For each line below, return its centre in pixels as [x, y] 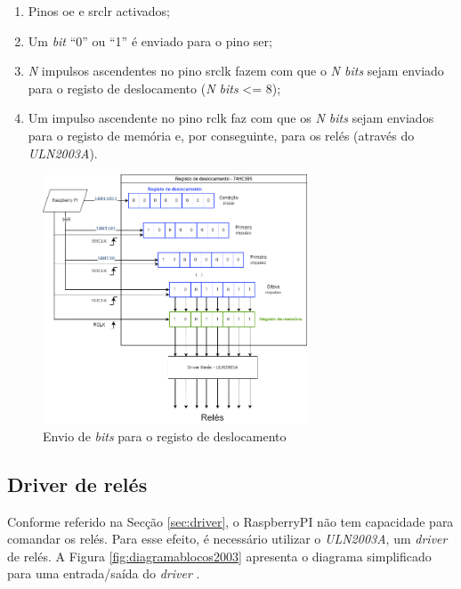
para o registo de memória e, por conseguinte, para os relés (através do [221, 135]
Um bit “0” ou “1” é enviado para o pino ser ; [150, 40]
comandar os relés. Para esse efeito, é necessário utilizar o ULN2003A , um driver [227, 539]
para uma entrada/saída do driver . [104, 573]
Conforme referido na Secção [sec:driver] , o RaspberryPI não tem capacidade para [230, 521]
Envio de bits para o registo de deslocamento [165, 436]
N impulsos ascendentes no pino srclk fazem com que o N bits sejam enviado [236, 71]
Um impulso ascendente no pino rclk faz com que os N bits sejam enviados [231, 118]
